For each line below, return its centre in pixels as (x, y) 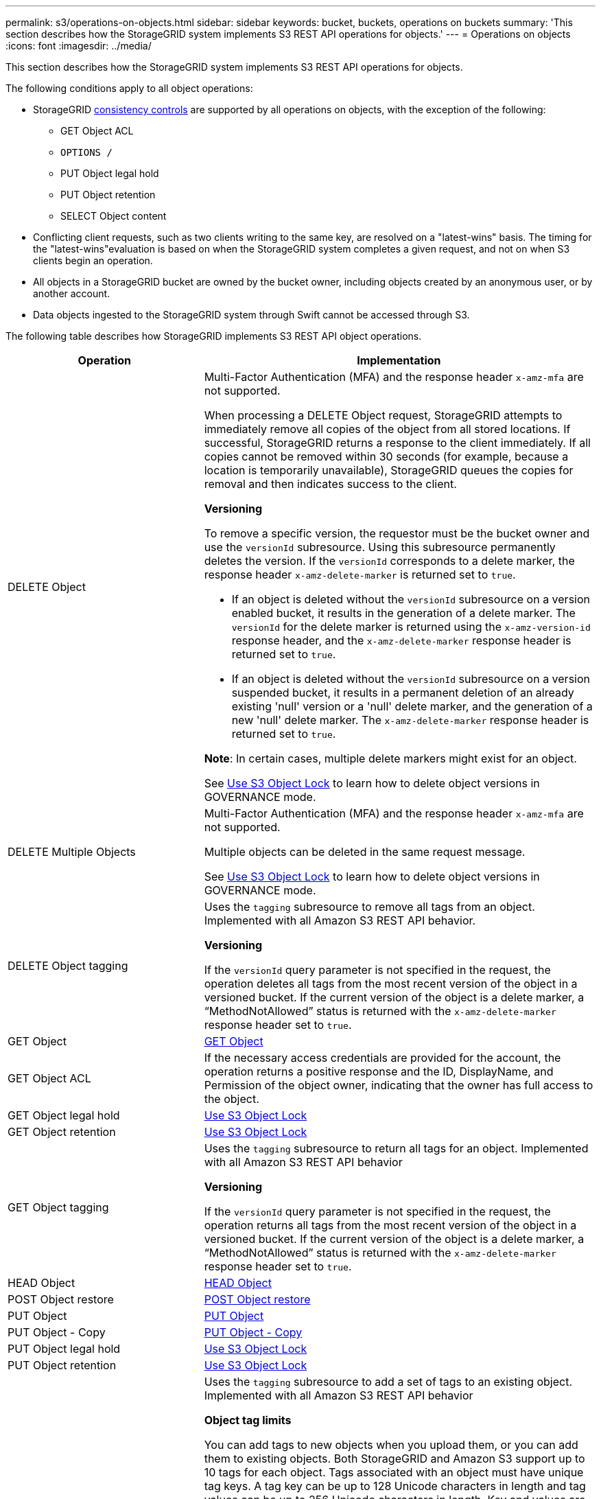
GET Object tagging (58, 1207)
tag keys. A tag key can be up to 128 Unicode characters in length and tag (395, 1486)
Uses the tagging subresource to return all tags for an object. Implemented (396, 1148)
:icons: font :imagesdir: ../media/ (79, 46)
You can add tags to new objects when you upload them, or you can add (391, 1445)
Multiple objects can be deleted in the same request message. (365, 852)
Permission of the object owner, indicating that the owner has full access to (399, 1085)
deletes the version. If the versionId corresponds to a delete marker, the (389, 561)
